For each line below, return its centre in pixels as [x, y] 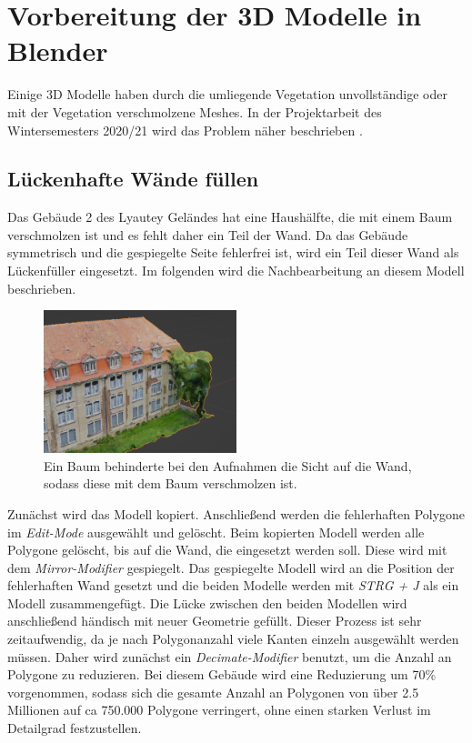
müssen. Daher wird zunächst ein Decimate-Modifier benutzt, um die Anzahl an [230, 656]
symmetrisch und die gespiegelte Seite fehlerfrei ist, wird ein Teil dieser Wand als [233, 252]
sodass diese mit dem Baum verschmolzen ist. [171, 483]
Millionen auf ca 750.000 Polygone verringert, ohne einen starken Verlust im [219, 710]
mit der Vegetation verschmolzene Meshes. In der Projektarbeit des [195, 111]
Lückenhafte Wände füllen [133, 179]
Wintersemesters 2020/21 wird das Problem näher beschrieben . [185, 130]
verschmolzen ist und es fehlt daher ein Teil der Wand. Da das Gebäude [208, 234]
